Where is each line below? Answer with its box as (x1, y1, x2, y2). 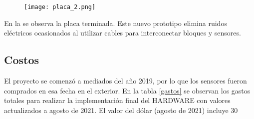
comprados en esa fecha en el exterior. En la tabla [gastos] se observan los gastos (4, 85, 251, 95)
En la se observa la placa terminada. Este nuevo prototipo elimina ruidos (4, 17, 227, 28)
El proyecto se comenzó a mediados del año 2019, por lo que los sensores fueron (4, 75, 247, 86)
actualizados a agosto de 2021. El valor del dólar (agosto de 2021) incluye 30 (4, 104, 238, 115)
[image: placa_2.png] (24, 3, 96, 10)
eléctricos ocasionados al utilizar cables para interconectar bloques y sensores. (4, 27, 241, 38)
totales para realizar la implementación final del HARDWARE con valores (4, 95, 231, 105)
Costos (4, 52, 39, 67)
